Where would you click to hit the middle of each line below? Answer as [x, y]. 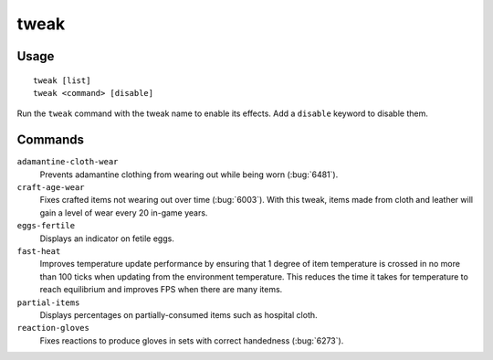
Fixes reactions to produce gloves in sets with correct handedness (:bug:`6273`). [192, 340]
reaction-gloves [53, 328]
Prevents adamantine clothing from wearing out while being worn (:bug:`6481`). [189, 175]
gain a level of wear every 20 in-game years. [124, 212]
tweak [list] [62, 80]
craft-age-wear [51, 188]
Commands [51, 140]
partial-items [48, 302]
